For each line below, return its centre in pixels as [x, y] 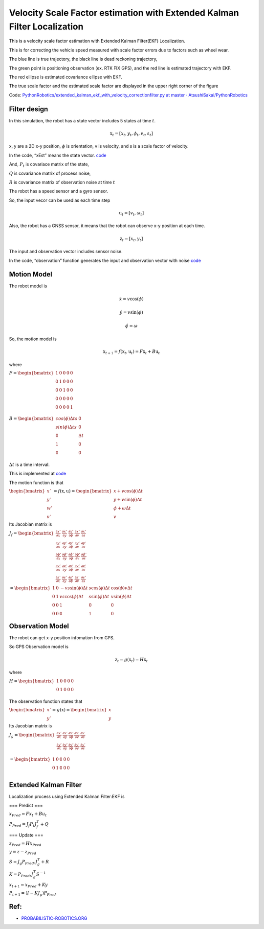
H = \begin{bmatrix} [32, 681]
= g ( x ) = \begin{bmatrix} [79, 709]
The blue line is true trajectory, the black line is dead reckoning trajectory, [83, 59]
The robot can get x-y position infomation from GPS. [62, 638]
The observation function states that [46, 701]
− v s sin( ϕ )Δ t [74, 588]
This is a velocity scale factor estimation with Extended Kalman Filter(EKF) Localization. [97, 41]
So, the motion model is [33, 339]
